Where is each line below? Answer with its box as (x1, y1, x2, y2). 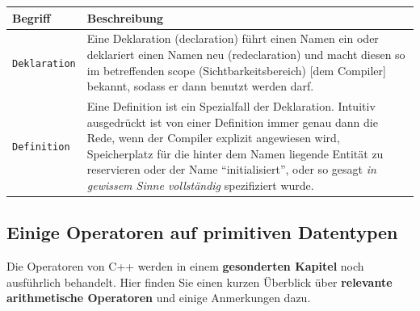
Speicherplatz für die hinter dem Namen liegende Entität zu (86, 145, 384, 162)
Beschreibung (86, 9, 163, 26)
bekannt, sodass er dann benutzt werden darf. (86, 78, 314, 95)
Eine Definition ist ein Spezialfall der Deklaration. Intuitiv (86, 97, 376, 114)
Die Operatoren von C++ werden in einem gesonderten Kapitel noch (6, 258, 364, 275)
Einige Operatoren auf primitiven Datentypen (6, 220, 398, 245)
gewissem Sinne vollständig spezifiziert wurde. (86, 176, 314, 193)
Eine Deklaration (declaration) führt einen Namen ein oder (86, 30, 379, 47)
